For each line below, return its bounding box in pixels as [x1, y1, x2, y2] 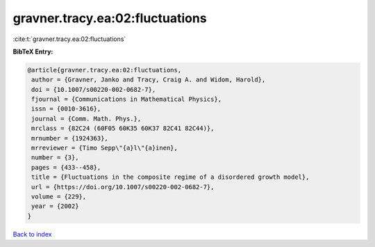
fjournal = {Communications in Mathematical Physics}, [31, 95, 222, 104]
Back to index [12, 230, 52, 238]
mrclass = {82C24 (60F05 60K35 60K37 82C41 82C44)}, [31, 125, 215, 132]
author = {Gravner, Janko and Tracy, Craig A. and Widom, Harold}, [31, 76, 266, 83]
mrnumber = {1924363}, [31, 134, 109, 142]
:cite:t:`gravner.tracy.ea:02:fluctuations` [12, 35, 126, 43]
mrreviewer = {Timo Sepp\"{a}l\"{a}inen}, [31, 144, 178, 152]
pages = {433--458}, [31, 164, 101, 171]
